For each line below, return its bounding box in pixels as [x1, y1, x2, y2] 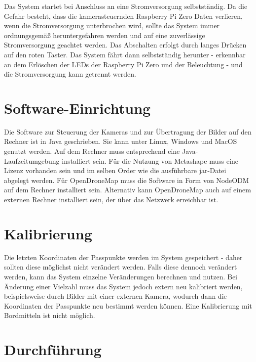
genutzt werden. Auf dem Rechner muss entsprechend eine [4, 146, 180, 156]
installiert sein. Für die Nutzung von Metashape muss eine [62, 155, 239, 166]
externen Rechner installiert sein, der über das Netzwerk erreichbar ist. [4, 194, 219, 205]
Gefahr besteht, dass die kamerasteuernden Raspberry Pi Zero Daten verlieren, [4, 10, 243, 21]
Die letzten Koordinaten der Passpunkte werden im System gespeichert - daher [4, 252, 243, 262]
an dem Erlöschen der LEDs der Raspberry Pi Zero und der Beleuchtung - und [4, 59, 243, 69]
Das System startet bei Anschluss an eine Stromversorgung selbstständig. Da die [4, 1, 248, 11]
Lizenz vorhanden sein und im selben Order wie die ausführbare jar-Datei [4, 165, 226, 176]
